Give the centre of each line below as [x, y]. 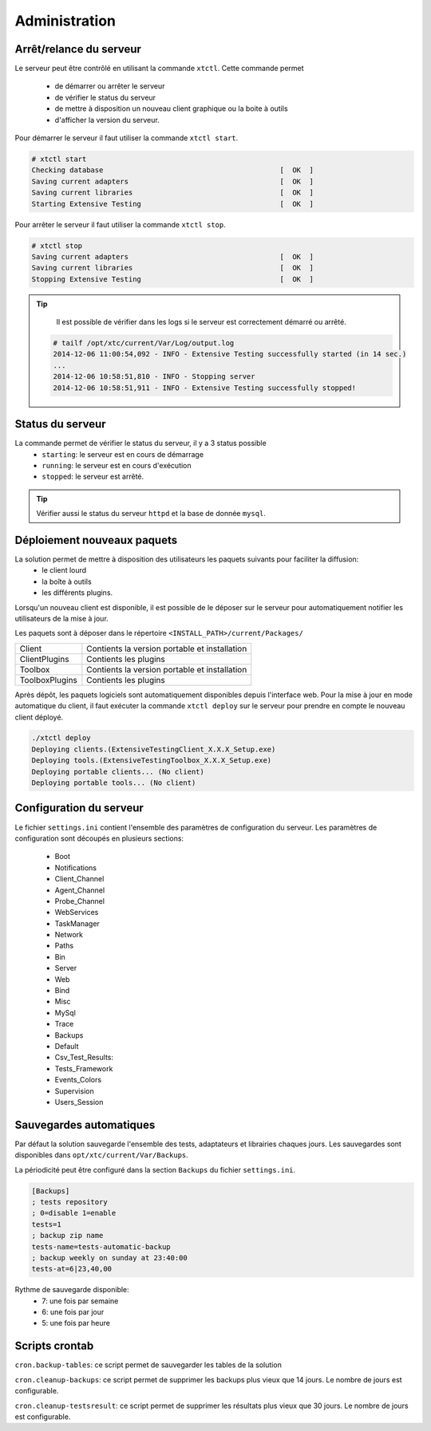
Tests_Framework [84, 1068]
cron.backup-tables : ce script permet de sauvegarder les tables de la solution [148, 1365]
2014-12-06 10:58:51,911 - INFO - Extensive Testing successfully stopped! [205, 388]
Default [67, 1046]
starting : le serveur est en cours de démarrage [123, 454]
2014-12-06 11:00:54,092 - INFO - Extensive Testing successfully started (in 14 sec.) [230, 354]
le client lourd [64, 570]
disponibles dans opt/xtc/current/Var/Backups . [102, 1155]
